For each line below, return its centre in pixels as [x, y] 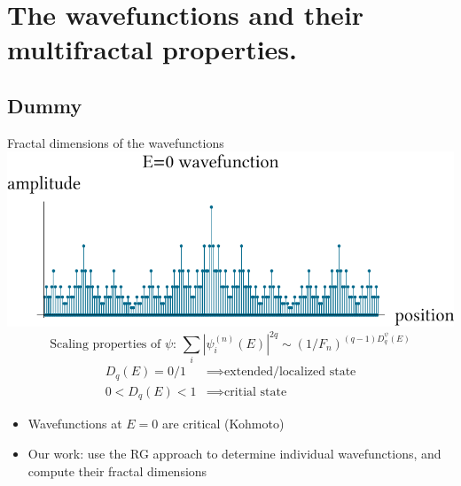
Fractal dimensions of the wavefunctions [116, 142]
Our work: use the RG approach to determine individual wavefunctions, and [234, 453]
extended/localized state [290, 372]
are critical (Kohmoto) [223, 424]
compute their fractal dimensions [117, 471]
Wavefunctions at [75, 424]
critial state [256, 392]
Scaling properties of [105, 345]
